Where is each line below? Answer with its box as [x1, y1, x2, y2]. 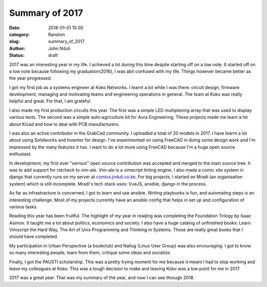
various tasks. [9, 203, 38, 210]
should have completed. [9, 234, 58, 239]
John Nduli [48, 45, 71, 51]
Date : [9, 25, 21, 31]
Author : [9, 45, 26, 51]
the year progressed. [9, 75, 52, 81]
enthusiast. [9, 151, 32, 157]
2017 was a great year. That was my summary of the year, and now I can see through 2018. [9, 275, 195, 281]
